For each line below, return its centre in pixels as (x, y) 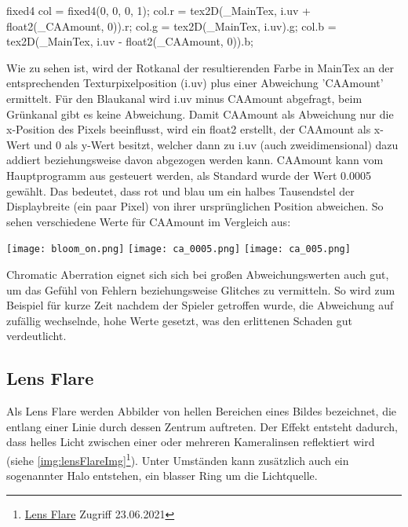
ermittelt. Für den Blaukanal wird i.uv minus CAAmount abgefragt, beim (184, 98)
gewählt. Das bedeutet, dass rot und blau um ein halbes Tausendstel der (180, 190)
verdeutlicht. (36, 336)
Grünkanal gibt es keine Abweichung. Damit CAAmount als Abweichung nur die (200, 113)
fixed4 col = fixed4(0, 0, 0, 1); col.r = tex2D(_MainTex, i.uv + (158, 10)
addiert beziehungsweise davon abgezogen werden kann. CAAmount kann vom (195, 160)
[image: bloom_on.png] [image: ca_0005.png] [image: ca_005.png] (178, 249)
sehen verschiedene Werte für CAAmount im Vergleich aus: (149, 221)
